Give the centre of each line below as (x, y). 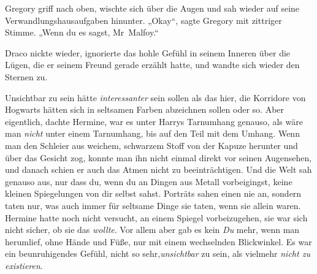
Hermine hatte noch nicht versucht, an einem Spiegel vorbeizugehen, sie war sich (156, 217)
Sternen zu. (26, 76)
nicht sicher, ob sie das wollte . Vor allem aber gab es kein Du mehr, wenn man (152, 230)
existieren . (24, 265)
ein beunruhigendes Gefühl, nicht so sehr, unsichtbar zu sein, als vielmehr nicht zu (158, 253)
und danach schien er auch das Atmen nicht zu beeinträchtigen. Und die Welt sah (158, 169)
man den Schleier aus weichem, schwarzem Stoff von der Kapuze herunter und (151, 145)
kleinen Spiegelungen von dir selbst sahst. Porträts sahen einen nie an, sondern (153, 193)
